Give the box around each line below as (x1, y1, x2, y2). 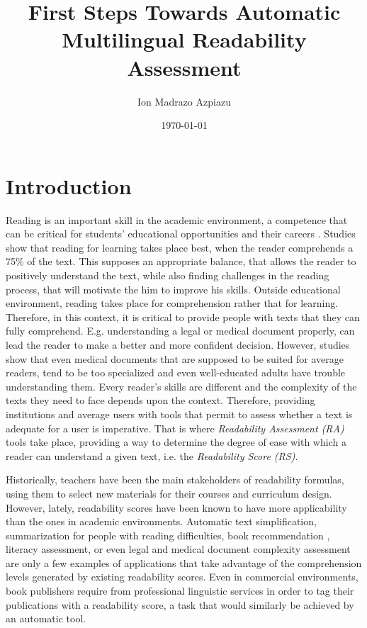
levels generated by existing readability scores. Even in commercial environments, (6, 569, 358, 584)
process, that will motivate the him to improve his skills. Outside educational (6, 281, 341, 296)
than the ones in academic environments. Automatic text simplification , (6, 514, 317, 529)
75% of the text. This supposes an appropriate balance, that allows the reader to (6, 254, 356, 269)
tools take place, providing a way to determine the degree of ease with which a (6, 434, 346, 449)
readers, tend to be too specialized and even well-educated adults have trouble (6, 365, 346, 380)
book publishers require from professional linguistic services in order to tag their (6, 583, 354, 598)
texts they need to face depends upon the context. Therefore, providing (6, 393, 315, 408)
